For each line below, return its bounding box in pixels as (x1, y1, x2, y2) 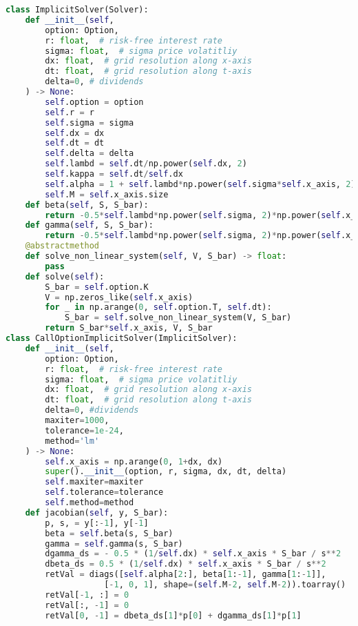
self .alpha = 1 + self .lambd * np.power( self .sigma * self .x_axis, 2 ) (45, 179, 356, 189)
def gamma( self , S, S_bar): (25, 220, 154, 231)
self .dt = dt (45, 138, 105, 148)
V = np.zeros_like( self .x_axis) (45, 292, 193, 302)
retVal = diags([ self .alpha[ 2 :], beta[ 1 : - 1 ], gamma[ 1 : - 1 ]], (45, 569, 326, 580)
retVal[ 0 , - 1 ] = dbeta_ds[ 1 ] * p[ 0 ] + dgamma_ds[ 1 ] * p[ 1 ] (45, 610, 302, 620)
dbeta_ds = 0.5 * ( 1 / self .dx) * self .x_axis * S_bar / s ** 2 (45, 559, 326, 569)
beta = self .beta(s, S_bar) (45, 528, 173, 538)
